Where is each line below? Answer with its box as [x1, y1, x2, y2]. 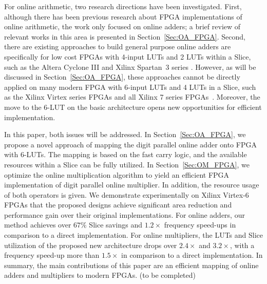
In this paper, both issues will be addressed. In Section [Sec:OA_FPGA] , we [4, 129, 246, 140]
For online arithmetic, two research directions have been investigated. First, [4, 1, 242, 11]
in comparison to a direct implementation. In [121, 250, 263, 260]
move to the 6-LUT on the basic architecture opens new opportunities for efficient [4, 101, 262, 112]
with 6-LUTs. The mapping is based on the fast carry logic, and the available [4, 149, 247, 160]
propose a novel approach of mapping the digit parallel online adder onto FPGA [4, 139, 257, 149]
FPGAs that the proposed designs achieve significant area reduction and [4, 199, 232, 210]
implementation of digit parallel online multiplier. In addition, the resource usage [4, 179, 259, 190]
